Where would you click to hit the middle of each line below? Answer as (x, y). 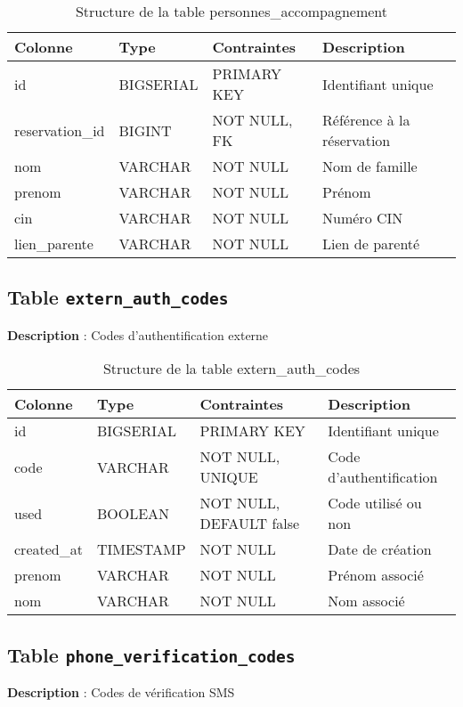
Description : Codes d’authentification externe (138, 334)
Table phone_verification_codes (151, 654)
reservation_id (60, 130)
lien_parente (54, 244)
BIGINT (145, 130)
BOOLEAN (133, 513)
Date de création (380, 549)
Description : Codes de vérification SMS (121, 692)
